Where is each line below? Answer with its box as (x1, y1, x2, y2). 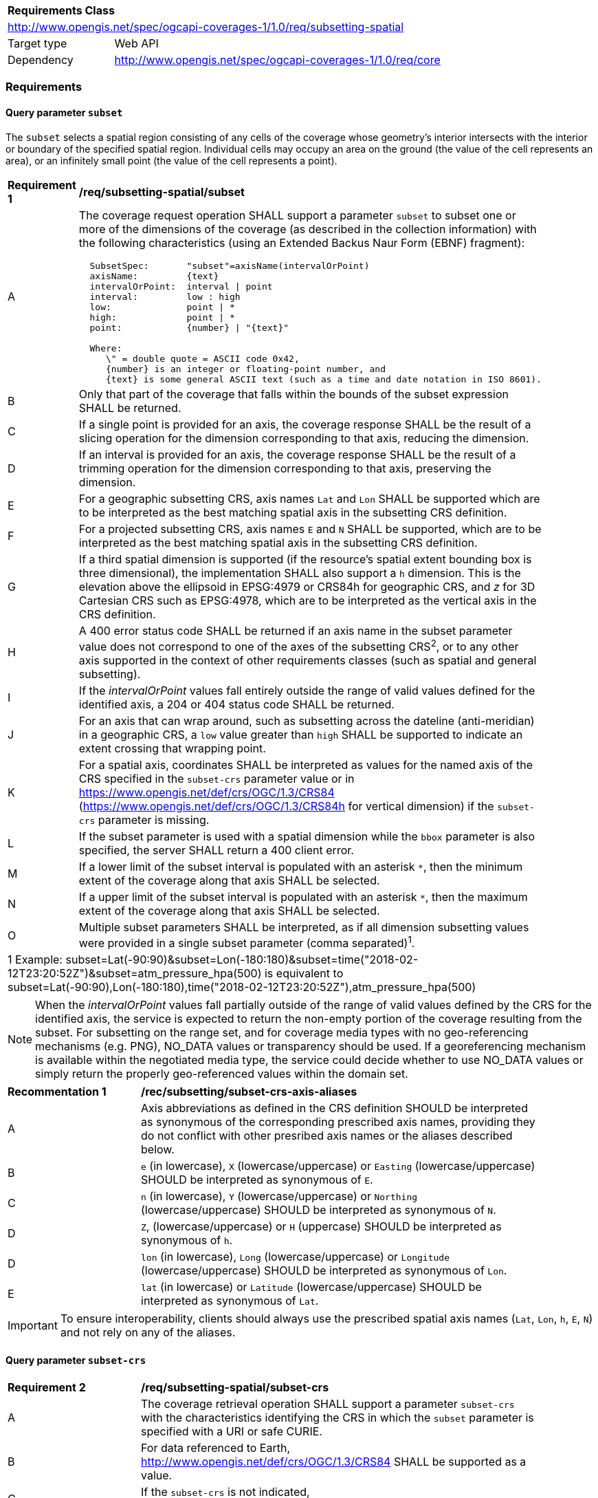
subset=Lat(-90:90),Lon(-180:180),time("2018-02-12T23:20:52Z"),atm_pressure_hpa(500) (8, 980, 476, 995)
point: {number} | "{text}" (89, 322, 289, 333)
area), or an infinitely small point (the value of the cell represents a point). (5, 154, 337, 166)
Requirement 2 (8, 1380, 86, 1395)
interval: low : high (89, 291, 241, 302)
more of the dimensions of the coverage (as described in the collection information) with (78, 221, 537, 236)
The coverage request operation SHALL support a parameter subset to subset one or (78, 208, 516, 222)
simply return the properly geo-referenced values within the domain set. (35, 1067, 408, 1081)
